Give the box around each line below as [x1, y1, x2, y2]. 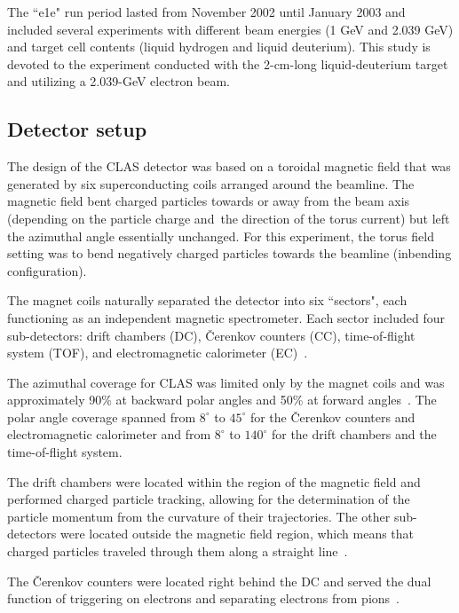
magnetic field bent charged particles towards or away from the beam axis [7, 192, 410, 210]
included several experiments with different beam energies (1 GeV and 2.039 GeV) [7, 20, 454, 38]
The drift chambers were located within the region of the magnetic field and [7, 472, 421, 491]
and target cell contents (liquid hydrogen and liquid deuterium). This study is [7, 37, 431, 56]
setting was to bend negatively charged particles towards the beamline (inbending [7, 244, 452, 263]
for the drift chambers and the [271, 425, 437, 444]
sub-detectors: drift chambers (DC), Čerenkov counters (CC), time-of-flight [7, 326, 415, 344]
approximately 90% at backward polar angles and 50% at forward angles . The [7, 390, 437, 409]
